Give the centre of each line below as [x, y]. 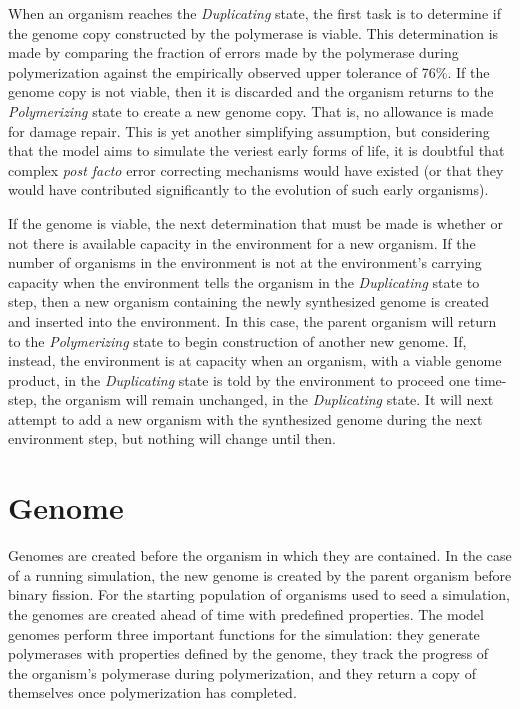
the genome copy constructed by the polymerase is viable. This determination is [253, 32]
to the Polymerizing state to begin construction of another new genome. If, [237, 340]
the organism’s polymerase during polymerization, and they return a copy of [242, 672]
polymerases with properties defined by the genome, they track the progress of [248, 653]
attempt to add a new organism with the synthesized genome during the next [245, 418]
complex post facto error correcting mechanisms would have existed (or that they [256, 169]
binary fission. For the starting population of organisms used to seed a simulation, [259, 594]
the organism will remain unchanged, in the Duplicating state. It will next [267, 399]
